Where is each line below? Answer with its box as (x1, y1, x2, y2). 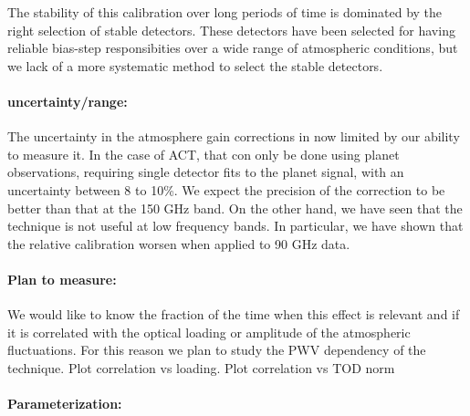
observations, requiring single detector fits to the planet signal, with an (7, 162, 404, 182)
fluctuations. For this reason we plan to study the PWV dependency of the (7, 340, 426, 359)
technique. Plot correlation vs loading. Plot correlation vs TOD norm (7, 358, 395, 377)
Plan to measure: (7, 269, 117, 288)
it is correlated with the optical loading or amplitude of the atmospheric (7, 322, 411, 341)
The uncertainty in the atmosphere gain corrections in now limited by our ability (7, 127, 460, 146)
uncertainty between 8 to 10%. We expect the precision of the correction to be (7, 180, 445, 199)
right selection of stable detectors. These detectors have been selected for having (7, 20, 455, 39)
